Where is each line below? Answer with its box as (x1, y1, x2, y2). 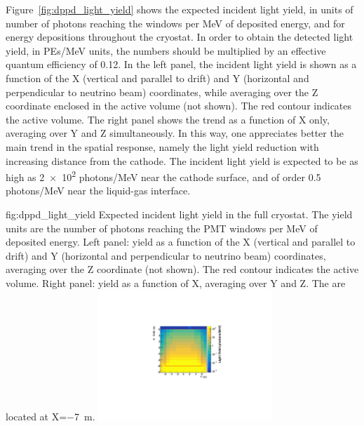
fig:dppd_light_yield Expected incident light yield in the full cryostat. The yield (6, 206, 353, 221)
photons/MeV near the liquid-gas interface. (6, 183, 191, 198)
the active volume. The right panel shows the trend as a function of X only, (6, 112, 330, 126)
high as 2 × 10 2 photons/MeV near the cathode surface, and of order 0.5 (6, 168, 321, 184)
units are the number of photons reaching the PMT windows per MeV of (6, 220, 318, 235)
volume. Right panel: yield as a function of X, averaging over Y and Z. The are (6, 275, 346, 290)
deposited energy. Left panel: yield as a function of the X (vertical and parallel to (6, 234, 356, 249)
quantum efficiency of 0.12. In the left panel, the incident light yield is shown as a (6, 57, 357, 72)
